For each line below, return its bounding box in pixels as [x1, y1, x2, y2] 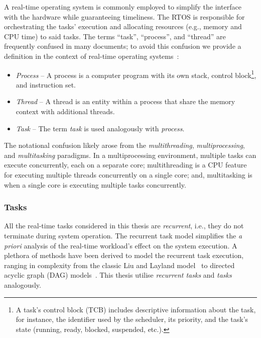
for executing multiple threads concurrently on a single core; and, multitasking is [4, 169, 252, 180]
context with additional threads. [16, 106, 115, 116]
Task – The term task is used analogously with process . [16, 123, 185, 133]
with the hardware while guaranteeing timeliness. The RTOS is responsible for [4, 11, 245, 22]
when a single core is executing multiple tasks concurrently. [4, 179, 186, 190]
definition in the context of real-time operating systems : [4, 50, 179, 61]
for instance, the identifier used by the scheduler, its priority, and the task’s [16, 314, 248, 324]
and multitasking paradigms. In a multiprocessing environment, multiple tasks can [4, 149, 256, 160]
